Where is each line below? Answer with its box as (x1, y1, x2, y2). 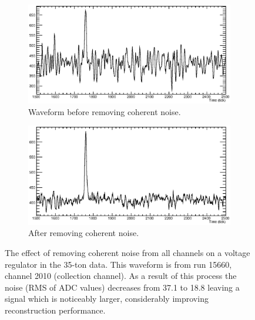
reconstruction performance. (5, 304, 106, 316)
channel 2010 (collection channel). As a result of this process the (5, 270, 237, 282)
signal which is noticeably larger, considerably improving (5, 292, 209, 305)
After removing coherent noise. (28, 227, 139, 239)
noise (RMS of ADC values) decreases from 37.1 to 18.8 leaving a (5, 281, 240, 293)
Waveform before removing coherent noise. (28, 105, 181, 117)
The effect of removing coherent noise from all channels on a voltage (5, 246, 250, 258)
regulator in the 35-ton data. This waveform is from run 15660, (5, 258, 232, 270)
